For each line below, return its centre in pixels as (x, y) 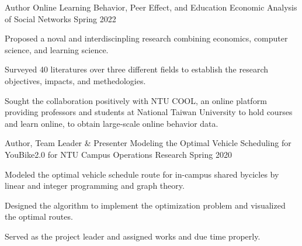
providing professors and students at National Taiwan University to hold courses (149, 112)
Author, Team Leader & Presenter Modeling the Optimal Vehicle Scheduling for (148, 143)
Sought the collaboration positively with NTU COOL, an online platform (136, 100)
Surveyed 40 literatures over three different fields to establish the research (136, 69)
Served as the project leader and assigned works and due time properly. (133, 236)
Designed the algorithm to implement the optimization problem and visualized (145, 205)
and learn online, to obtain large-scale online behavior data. (112, 123)
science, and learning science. (57, 49)
